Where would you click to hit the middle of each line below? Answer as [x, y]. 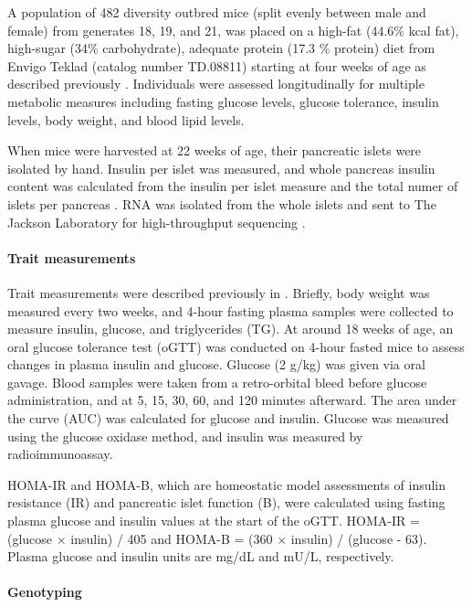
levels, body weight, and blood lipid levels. [126, 119]
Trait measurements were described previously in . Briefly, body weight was [219, 292]
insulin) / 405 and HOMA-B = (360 [172, 538]
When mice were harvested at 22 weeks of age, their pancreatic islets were [215, 150]
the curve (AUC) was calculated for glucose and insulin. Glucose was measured [228, 418]
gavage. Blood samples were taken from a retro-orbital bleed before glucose [217, 382]
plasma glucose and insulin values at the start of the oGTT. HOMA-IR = [214, 521]
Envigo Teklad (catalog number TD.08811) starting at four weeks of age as [217, 65]
